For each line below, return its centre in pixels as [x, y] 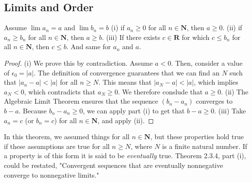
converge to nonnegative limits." [52, 174]
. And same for [89, 46]
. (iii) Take [230, 110]
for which [196, 37]
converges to [214, 101]
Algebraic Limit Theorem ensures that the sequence [81, 101]
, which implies [216, 82]
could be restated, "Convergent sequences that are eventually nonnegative [114, 165]
